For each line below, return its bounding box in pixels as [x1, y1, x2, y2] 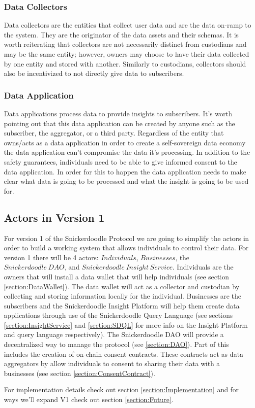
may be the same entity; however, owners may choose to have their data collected [4, 49, 249, 59]
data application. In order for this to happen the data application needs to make [4, 166, 247, 176]
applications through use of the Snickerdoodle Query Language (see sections [4, 310, 233, 320]
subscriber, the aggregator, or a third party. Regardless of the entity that [4, 128, 224, 138]
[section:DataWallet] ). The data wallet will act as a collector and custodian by [4, 281, 240, 291]
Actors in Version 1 [4, 209, 105, 225]
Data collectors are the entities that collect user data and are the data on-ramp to [4, 20, 252, 30]
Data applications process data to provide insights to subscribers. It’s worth [4, 108, 232, 118]
